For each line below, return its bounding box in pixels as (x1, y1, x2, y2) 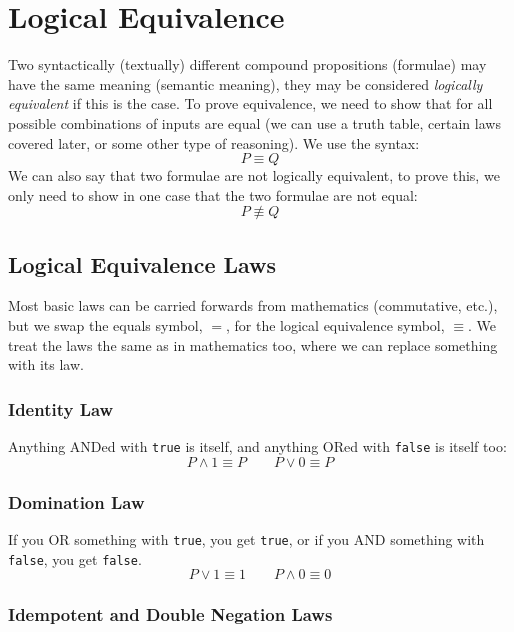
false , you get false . (8, 548, 142, 569)
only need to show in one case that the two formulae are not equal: (8, 184, 418, 205)
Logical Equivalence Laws (8, 248, 277, 279)
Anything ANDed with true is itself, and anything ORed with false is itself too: (8, 436, 507, 457)
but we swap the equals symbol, (8, 315, 203, 336)
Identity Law (8, 396, 114, 421)
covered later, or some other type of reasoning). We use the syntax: (8, 132, 420, 153)
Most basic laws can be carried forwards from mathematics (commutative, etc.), (8, 295, 498, 316)
